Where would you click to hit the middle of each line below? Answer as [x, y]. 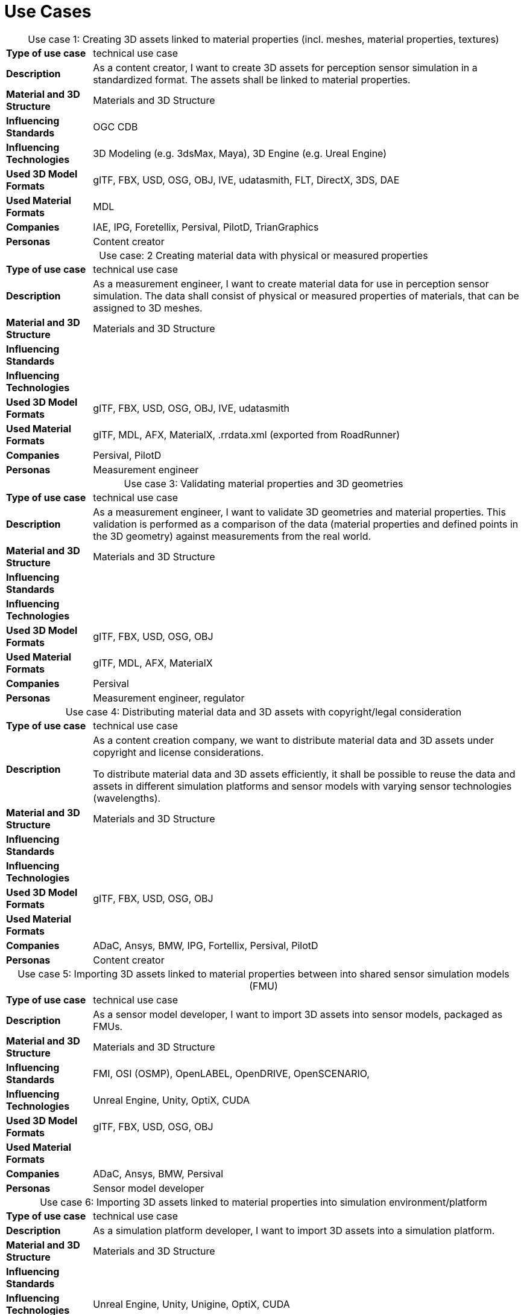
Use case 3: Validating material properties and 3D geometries [264, 483]
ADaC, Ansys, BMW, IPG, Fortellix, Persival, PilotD [206, 945]
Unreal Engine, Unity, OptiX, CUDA [171, 1100]
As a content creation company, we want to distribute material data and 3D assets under [293, 740]
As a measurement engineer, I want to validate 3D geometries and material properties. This [299, 512]
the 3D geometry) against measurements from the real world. [232, 536]
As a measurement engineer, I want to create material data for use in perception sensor [291, 283]
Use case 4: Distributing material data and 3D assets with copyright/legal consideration [264, 712]
